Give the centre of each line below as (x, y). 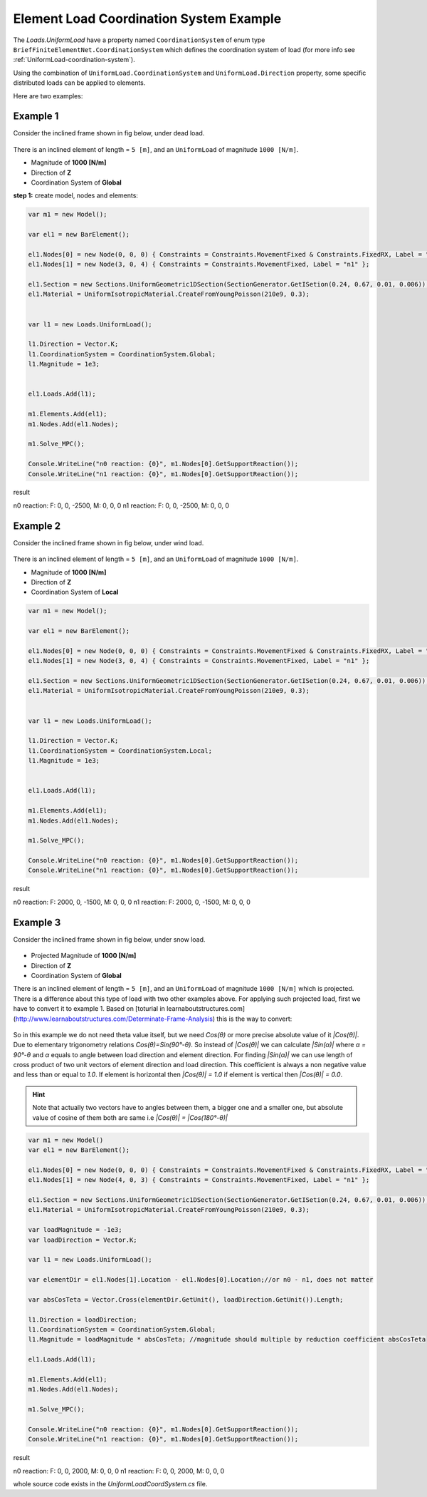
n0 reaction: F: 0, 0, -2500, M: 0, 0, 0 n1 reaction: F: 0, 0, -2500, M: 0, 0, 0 (121, 505)
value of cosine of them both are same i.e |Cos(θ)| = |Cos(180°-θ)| (130, 1117)
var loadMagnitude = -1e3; (75, 1230)
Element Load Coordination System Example (147, 19)
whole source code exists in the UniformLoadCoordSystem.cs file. (110, 1484)
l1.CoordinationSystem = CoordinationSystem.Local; (120, 751)
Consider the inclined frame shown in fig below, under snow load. (109, 939)
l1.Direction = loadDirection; (83, 1319)
